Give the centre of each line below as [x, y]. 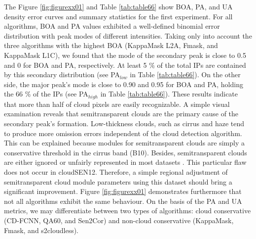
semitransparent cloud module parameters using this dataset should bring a [118, 181]
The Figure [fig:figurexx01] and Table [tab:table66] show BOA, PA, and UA [118, 6]
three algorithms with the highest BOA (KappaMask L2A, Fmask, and [111, 45]
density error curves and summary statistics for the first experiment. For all [118, 16]
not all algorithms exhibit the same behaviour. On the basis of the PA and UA [123, 201]
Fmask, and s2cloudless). [41, 230]
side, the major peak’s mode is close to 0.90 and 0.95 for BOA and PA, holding [124, 84]
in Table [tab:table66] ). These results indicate [169, 94]
